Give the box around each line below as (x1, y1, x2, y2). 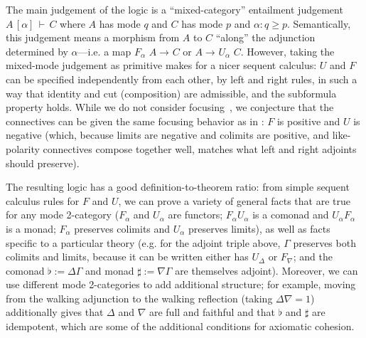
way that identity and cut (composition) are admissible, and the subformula (6, 85, 337, 100)
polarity (6, 141, 40, 156)
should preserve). (6, 155, 80, 170)
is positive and (276, 113, 340, 128)
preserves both (293, 235, 356, 250)
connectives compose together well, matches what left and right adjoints (43, 141, 357, 156)
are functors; (168, 207, 223, 222)
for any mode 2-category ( (6, 207, 119, 222)
